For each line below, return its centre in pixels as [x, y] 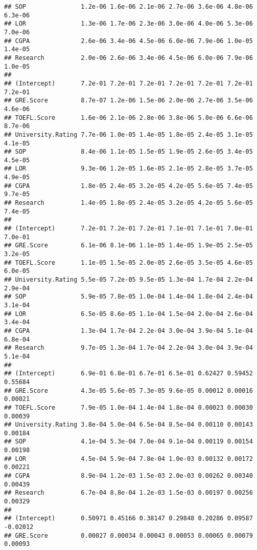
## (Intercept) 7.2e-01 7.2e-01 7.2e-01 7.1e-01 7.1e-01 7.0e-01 [128, 229]
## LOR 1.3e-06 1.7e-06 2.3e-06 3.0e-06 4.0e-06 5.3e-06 [128, 24]
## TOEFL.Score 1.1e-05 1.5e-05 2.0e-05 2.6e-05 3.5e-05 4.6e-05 [128, 262]
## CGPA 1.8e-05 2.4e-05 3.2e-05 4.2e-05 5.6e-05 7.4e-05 [128, 186]
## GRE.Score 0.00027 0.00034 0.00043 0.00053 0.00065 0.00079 [128, 535]
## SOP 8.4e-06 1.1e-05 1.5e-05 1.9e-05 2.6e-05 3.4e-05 [128, 152]
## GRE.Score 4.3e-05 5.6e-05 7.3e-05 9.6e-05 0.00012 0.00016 [128, 390]
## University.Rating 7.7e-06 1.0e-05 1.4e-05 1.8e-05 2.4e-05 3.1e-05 [128, 134]
